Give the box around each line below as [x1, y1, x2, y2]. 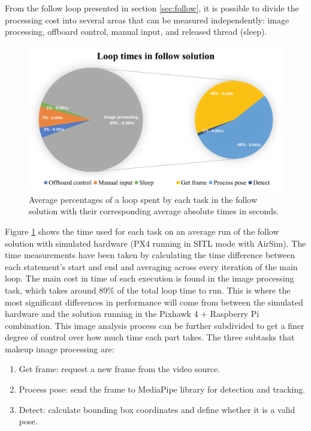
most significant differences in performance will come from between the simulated [5, 295, 303, 308]
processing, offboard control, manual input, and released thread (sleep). [5, 25, 267, 38]
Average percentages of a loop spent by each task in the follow [29, 193, 257, 205]
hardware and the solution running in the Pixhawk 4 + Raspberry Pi [5, 307, 259, 320]
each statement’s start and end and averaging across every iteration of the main [5, 260, 298, 273]
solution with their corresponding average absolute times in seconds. [29, 205, 279, 217]
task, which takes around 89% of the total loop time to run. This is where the [5, 283, 291, 296]
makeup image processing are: [5, 342, 114, 355]
